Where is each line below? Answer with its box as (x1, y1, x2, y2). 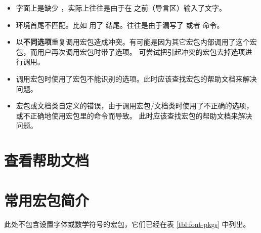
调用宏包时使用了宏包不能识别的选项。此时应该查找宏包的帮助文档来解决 (16, 73, 257, 84)
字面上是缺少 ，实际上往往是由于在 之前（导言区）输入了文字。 (16, 3, 227, 13)
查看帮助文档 (4, 150, 90, 171)
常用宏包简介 (4, 189, 90, 210)
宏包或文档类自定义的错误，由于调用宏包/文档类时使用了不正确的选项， (16, 100, 253, 111)
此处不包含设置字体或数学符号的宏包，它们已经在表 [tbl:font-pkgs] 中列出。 (4, 219, 250, 229)
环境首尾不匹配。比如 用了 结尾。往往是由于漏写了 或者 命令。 (16, 19, 224, 30)
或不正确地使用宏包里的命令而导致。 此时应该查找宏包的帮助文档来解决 (16, 110, 252, 121)
